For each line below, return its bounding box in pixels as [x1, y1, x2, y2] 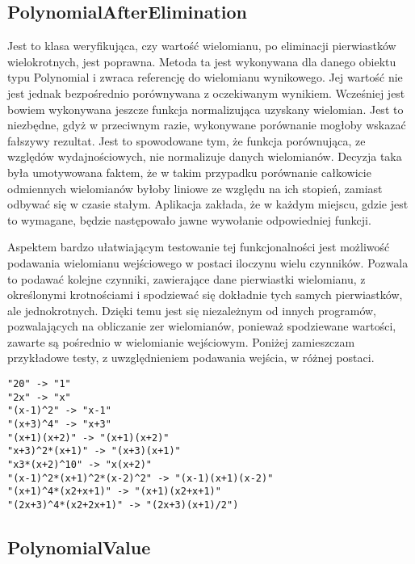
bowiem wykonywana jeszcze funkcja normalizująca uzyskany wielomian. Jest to [7, 100, 404, 117]
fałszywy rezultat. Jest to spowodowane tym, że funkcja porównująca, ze [7, 132, 366, 149]
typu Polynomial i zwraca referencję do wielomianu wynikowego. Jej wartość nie [7, 69, 403, 86]
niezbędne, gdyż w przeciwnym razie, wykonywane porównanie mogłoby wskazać [7, 116, 406, 133]
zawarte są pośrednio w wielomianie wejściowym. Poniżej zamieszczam [7, 333, 355, 350]
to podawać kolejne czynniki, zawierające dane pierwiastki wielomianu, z [7, 270, 366, 287]
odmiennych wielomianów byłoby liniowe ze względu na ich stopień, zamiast [7, 179, 383, 196]
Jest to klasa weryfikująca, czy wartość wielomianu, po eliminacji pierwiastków [7, 37, 396, 54]
